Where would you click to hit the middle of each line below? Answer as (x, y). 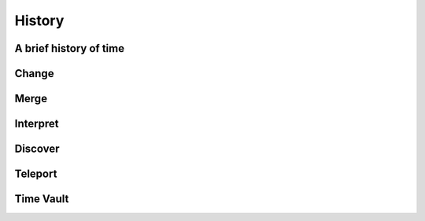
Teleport (36, 174)
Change (34, 74)
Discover (37, 149)
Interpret (37, 124)
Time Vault (42, 199)
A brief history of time (70, 48)
